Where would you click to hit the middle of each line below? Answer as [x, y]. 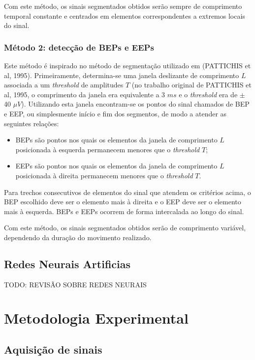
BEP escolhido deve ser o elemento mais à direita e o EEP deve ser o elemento [123, 202]
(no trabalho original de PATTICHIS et [191, 85]
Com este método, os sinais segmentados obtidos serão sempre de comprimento [123, 6]
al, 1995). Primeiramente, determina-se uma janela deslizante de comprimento [122, 75]
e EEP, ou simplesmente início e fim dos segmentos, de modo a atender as [115, 113]
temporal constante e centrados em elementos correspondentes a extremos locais [125, 15]
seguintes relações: [32, 123]
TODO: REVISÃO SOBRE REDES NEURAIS [75, 284]
